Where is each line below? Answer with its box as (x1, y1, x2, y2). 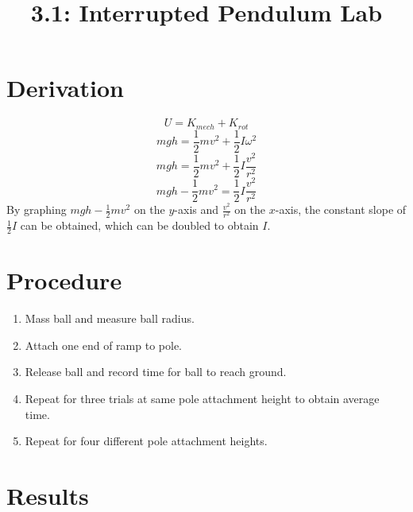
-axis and (174, 201, 219, 218)
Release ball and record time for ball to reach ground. (25, 363, 287, 380)
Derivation (6, 72, 124, 104)
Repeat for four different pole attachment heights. (25, 432, 268, 449)
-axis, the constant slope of (275, 201, 407, 218)
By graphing (6, 201, 67, 218)
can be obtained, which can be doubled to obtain (20, 217, 259, 234)
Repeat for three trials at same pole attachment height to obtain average (25, 390, 380, 406)
